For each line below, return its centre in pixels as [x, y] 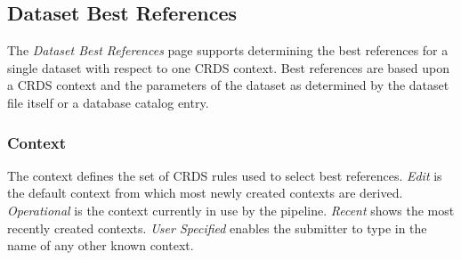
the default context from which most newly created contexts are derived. [205, 193]
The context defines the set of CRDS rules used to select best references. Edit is [225, 175]
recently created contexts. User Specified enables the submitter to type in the [217, 227]
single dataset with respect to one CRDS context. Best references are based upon [228, 67]
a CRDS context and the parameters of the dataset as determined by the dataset [228, 85]
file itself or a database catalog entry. [108, 102]
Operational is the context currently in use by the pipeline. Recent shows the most [231, 210]
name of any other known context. [101, 245]
